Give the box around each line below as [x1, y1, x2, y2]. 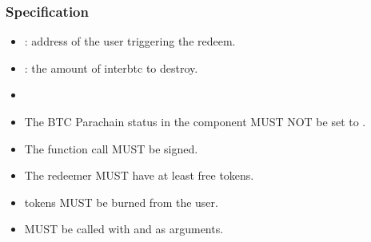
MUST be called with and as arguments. [24, 220, 224, 237]
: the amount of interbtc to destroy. [24, 59, 198, 76]
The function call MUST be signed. [24, 140, 198, 157]
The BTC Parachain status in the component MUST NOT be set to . [24, 113, 366, 129]
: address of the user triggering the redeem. [24, 33, 236, 50]
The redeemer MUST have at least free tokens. [24, 167, 254, 184]
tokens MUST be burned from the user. [24, 193, 218, 210]
